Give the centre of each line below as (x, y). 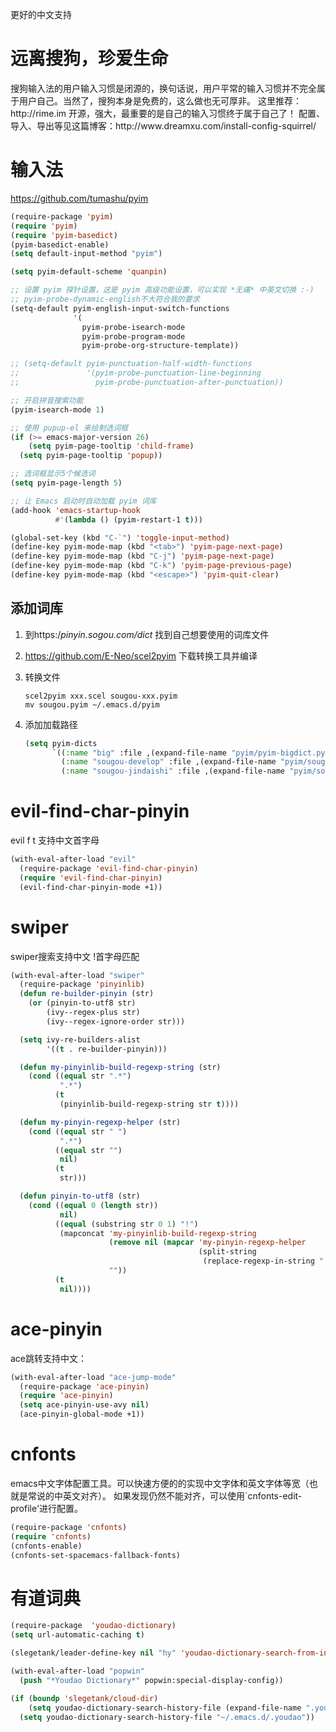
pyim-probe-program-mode (133, 336)
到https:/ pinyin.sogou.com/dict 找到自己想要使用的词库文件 (147, 634)
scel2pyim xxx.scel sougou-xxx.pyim (101, 696)
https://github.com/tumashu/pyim (79, 198)
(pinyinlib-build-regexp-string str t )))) (149, 1104)
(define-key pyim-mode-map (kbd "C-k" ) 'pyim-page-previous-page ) (151, 566)
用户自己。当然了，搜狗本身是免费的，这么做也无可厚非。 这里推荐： (160, 100)
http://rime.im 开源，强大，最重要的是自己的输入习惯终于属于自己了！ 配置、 (167, 113)
